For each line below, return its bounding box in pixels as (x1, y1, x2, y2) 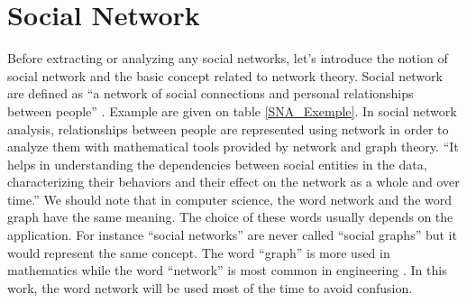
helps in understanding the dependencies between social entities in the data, (7, 154, 427, 173)
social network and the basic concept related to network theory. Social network (7, 66, 443, 85)
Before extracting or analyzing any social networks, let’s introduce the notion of (7, 49, 448, 68)
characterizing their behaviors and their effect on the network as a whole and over (7, 172, 460, 191)
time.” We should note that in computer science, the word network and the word (7, 189, 453, 208)
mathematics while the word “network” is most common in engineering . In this (7, 261, 447, 280)
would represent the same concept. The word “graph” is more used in (7, 243, 390, 262)
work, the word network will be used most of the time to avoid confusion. (7, 278, 413, 297)
